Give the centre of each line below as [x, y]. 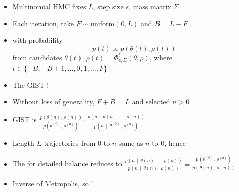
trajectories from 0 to [77, 142]
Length [23, 142]
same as [131, 142]
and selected [151, 102]
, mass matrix [150, 6]
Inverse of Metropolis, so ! [53, 183]
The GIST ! [31, 84]
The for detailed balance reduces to [67, 164]
